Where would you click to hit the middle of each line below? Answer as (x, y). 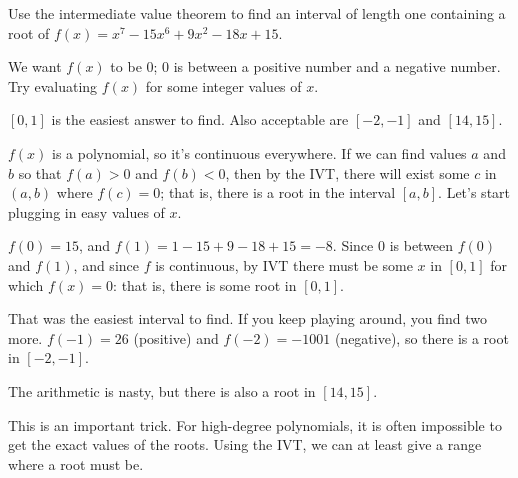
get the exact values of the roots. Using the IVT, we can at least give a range (245, 444)
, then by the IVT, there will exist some (347, 172)
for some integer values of (223, 85)
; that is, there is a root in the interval (278, 192)
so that (40, 172)
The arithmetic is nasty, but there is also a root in (162, 390)
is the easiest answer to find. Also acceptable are (200, 119)
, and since (106, 264)
